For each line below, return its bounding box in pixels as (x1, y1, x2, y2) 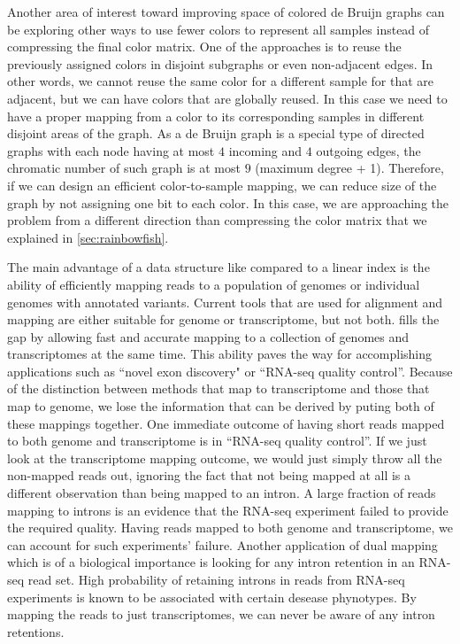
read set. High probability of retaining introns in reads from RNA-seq (27, 570, 405, 588)
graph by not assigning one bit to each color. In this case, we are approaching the (7, 193, 448, 212)
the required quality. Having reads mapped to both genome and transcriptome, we (7, 518, 453, 537)
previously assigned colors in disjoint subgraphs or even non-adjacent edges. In (7, 54, 433, 73)
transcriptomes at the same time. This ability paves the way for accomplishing (7, 345, 433, 363)
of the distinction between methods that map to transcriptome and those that (7, 379, 430, 398)
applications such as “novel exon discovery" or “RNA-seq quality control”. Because (7, 361, 453, 380)
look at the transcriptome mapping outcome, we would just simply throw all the (7, 448, 442, 467)
